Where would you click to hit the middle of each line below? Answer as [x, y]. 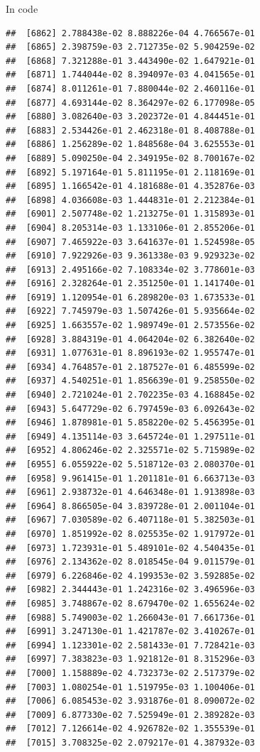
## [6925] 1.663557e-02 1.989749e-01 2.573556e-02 [130, 326]
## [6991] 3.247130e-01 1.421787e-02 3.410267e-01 [130, 632]
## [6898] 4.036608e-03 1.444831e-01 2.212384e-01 [130, 200]
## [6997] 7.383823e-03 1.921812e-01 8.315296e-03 [130, 659]
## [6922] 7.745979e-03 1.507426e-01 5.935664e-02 [130, 311]
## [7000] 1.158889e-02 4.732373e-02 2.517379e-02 [130, 673]
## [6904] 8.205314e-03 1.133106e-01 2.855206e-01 [130, 228]
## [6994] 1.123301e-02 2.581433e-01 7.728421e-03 [130, 645]
